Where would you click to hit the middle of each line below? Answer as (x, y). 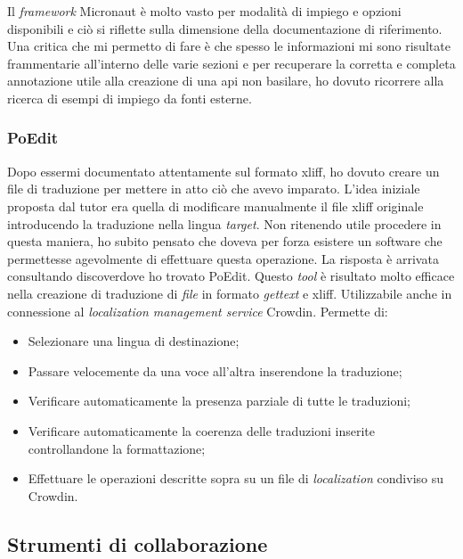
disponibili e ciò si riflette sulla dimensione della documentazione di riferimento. (225, 28)
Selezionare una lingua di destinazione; (134, 341)
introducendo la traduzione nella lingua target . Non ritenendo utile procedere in (224, 223)
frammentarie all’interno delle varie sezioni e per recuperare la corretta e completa (231, 63)
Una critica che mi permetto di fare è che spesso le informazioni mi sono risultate (229, 46)
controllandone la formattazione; (117, 448)
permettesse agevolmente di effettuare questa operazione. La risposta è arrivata (223, 258)
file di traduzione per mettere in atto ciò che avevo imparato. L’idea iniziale (214, 189)
